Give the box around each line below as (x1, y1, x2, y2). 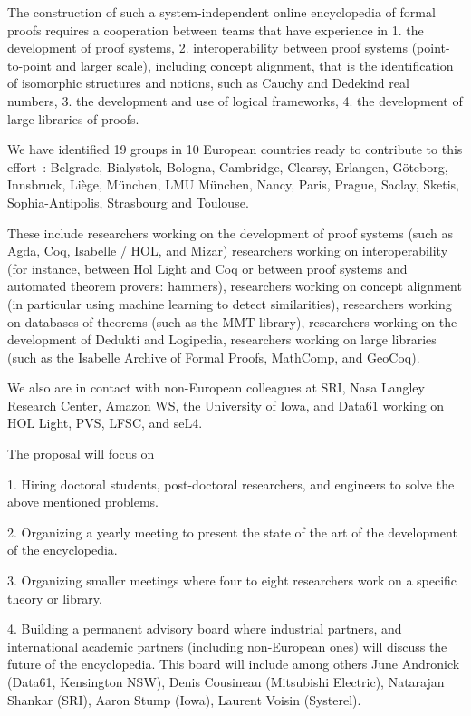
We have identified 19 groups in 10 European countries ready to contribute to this (7, 140, 463, 159)
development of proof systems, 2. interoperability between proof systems (7, 38, 408, 57)
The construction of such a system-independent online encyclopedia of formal (7, 3, 436, 21)
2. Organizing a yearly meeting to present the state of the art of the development (7, 522, 457, 541)
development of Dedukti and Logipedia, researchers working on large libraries (7, 330, 437, 349)
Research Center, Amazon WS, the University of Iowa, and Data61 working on (7, 395, 445, 414)
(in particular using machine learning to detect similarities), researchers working (7, 294, 452, 313)
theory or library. (7, 588, 102, 607)
